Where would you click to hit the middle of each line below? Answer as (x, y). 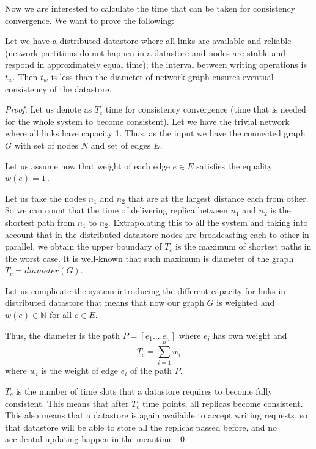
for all (61, 315)
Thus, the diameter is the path (63, 335)
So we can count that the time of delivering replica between (116, 210)
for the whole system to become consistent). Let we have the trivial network (147, 121)
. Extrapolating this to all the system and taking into (208, 222)
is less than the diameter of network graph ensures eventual (162, 76)
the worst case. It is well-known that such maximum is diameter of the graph (149, 258)
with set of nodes (46, 145)
